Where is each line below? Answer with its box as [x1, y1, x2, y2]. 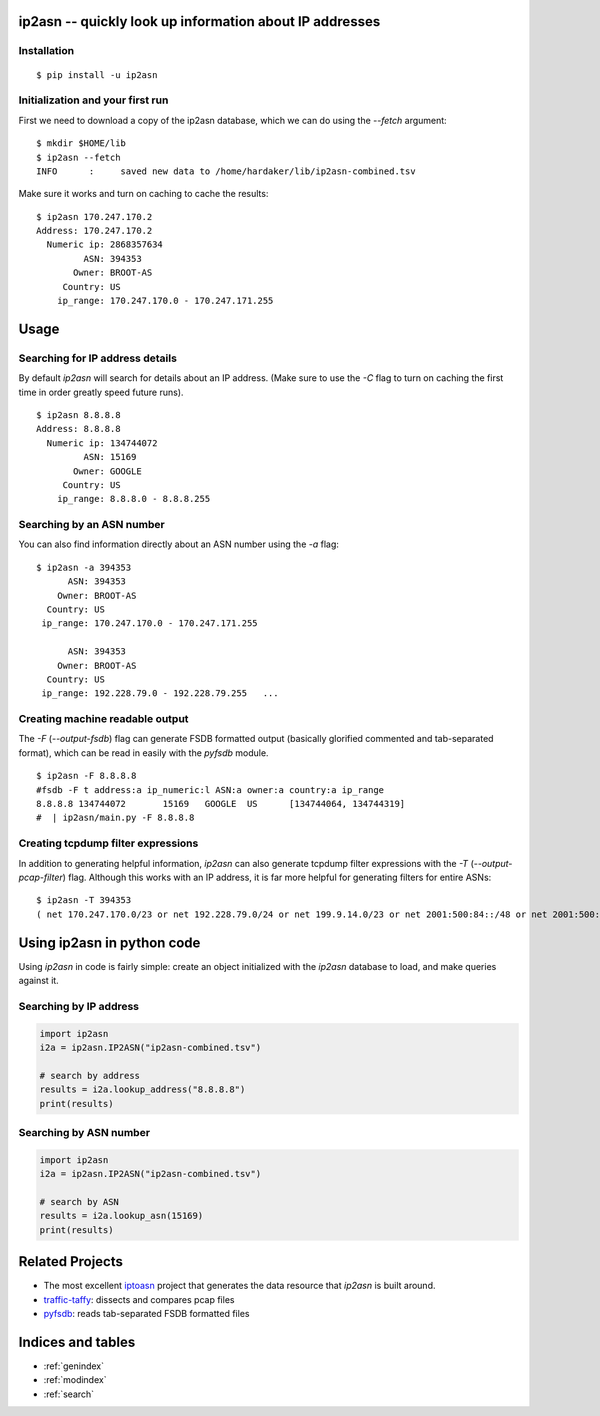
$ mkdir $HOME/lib [36, 138, 127, 149]
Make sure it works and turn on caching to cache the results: [18, 188, 269, 200]
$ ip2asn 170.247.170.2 [36, 211, 153, 222]
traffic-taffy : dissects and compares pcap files [43, 1293, 235, 1305]
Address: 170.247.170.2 [36, 225, 153, 237]
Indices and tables [18, 1333, 136, 1350]
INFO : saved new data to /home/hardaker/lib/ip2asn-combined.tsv [36, 165, 416, 177]
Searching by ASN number [18, 1125, 150, 1139]
